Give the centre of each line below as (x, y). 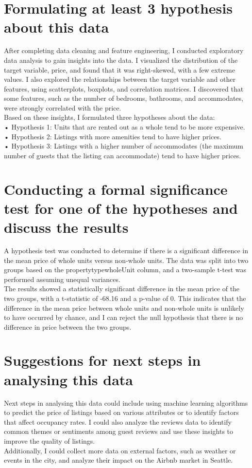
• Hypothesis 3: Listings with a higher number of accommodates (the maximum (124, 146)
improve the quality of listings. (50, 440)
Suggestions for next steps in (102, 360)
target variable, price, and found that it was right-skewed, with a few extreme (119, 69)
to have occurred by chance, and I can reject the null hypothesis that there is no (124, 317)
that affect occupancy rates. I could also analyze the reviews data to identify (118, 421)
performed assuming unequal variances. (62, 279)
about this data (57, 27)
